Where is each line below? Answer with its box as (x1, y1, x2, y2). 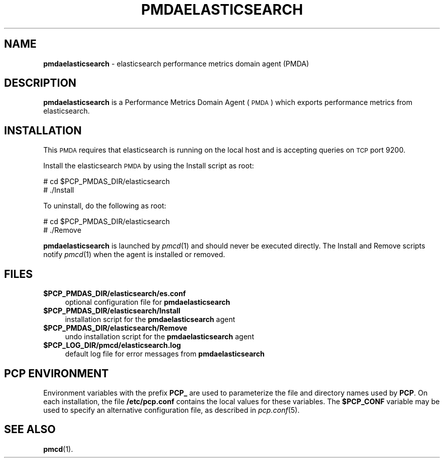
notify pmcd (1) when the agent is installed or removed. (43, 250, 226, 259)
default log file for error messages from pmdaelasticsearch (65, 349, 265, 359)
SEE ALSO (4, 423, 56, 436)
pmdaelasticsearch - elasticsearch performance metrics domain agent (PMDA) (43, 59, 309, 68)
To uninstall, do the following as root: (43, 201, 166, 210)
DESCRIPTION (4, 77, 77, 90)
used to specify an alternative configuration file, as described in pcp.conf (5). (43, 405, 300, 414)
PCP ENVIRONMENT (4, 367, 109, 380)
